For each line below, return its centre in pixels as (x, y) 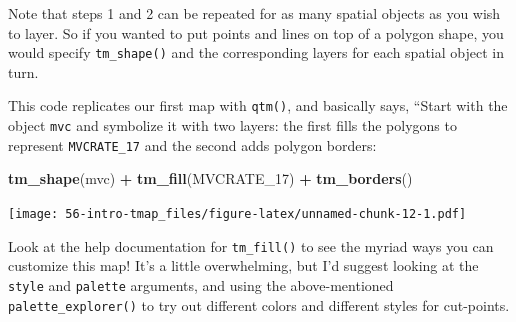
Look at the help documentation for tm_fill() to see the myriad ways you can (251, 245)
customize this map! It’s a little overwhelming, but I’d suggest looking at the (243, 265)
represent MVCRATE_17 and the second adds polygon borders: (192, 144)
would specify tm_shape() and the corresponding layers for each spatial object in (256, 52)
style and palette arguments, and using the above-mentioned (201, 284)
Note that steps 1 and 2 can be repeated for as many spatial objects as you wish (254, 13)
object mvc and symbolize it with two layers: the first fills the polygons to (232, 125)
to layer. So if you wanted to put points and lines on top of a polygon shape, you (256, 32)
